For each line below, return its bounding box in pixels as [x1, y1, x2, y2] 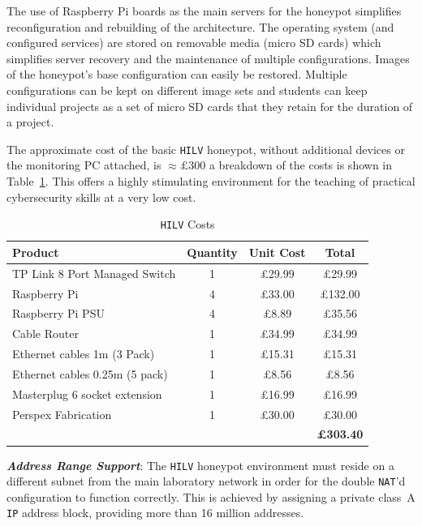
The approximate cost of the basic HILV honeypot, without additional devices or [6, 140, 405, 157]
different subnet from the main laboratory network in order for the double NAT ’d [6, 473, 406, 490]
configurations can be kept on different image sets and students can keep [6, 81, 368, 98]
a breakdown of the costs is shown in [209, 156, 393, 173]
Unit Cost [248, 243, 306, 260]
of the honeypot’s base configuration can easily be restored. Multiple [6, 66, 347, 83]
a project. [6, 113, 54, 130]
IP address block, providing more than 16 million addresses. [6, 504, 304, 521]
